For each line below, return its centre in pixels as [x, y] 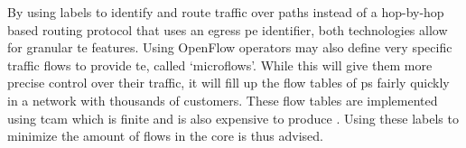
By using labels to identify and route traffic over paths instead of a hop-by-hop [226, 12]
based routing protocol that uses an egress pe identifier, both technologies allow [228, 29]
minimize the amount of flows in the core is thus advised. [165, 136]
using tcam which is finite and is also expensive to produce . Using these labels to [233, 118]
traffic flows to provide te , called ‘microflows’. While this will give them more [220, 65]
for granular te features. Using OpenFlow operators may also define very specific [230, 47]
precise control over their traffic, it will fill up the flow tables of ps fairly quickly [228, 83]
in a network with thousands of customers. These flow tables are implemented [223, 100]
